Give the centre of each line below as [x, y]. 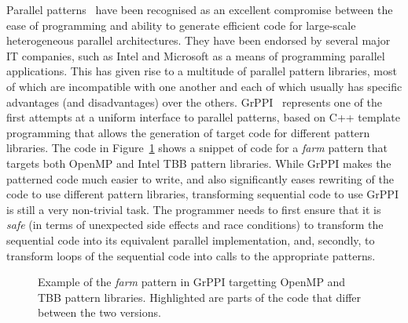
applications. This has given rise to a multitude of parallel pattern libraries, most [202, 71]
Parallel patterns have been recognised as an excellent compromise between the [200, 9]
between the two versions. [99, 312]
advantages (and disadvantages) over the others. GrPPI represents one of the [194, 102]
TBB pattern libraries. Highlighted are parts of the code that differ [200, 297]
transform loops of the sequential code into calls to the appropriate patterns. [191, 255]
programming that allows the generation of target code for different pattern [188, 132]
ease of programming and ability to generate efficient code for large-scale [181, 25]
